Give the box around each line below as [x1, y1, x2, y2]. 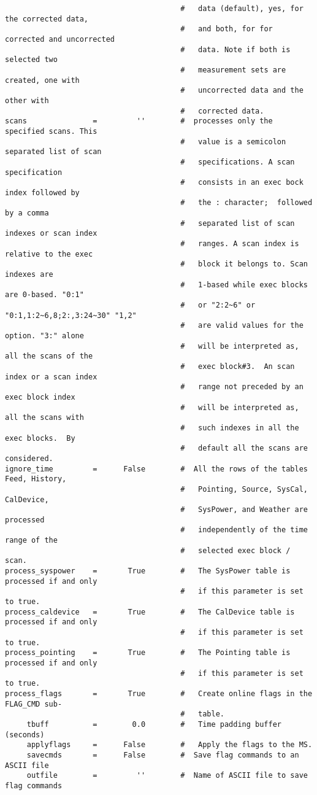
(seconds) [5, 730, 45, 739]
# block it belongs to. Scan [180, 260, 308, 269]
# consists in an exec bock [180, 178, 304, 187]
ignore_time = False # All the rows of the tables [5, 464, 308, 473]
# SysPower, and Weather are [180, 505, 308, 514]
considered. [5, 454, 53, 463]
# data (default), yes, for [180, 4, 304, 13]
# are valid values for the [180, 321, 304, 330]
